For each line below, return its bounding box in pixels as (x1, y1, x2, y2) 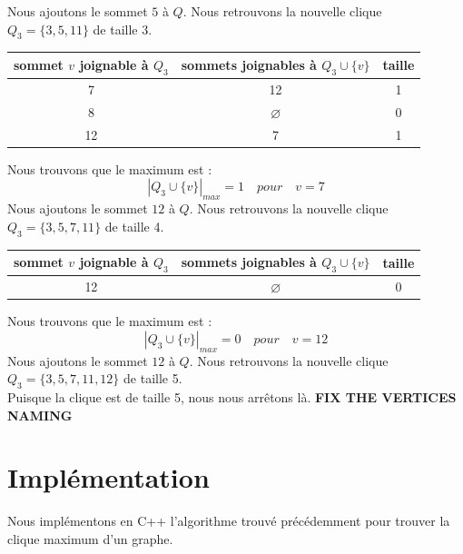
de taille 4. (104, 216, 164, 235)
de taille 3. (93, 19, 153, 38)
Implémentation (7, 459, 210, 496)
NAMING (7, 405, 73, 424)
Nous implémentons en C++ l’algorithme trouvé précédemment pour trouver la (7, 511, 450, 530)
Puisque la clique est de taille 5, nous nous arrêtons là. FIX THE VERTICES (7, 387, 457, 406)
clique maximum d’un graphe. (7, 529, 173, 548)
